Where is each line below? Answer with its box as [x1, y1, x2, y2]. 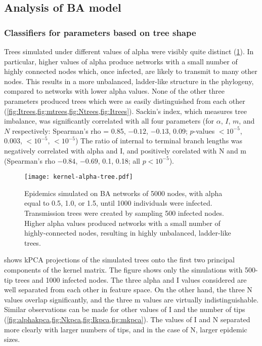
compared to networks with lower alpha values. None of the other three [4, 86, 225, 96]
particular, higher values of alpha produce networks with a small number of [4, 56, 238, 66]
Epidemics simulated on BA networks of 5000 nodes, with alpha [24, 187, 223, 198]
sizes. [4, 334, 20, 344]
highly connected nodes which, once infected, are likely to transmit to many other [4, 66, 257, 76]
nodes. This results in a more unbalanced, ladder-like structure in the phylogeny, [4, 75, 254, 86]
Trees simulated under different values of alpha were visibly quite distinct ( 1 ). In [4, 46, 254, 56]
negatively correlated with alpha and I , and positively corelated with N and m [4, 145, 247, 156]
